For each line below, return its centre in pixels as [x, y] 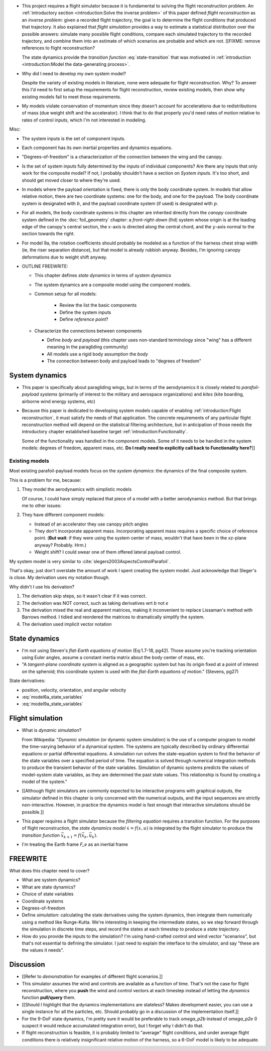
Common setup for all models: [65, 294]
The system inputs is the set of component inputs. [74, 139]
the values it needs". [43, 950]
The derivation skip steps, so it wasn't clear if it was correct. [84, 596]
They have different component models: [63, 515]
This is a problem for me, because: [45, 480]
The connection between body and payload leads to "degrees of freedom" [124, 361]
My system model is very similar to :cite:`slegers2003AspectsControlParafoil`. [90, 561]
